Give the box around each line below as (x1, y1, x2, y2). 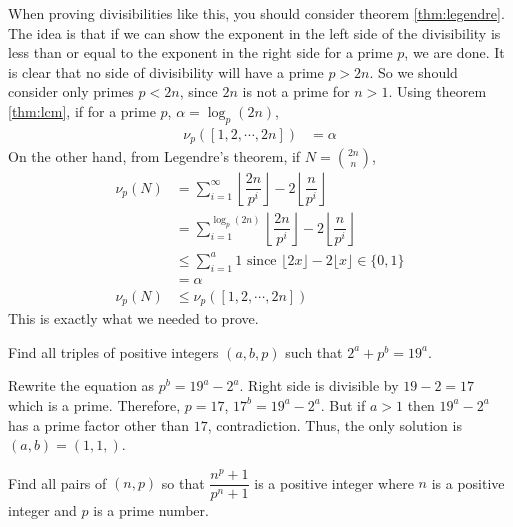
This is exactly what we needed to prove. (8, 308, 259, 329)
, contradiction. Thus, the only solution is (207, 414, 462, 435)
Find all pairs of (8, 472, 107, 493)
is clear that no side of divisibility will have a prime (8, 61, 324, 82)
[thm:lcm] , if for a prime (8, 100, 156, 121)
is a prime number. (93, 499, 209, 520)
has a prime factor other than (8, 414, 190, 435)
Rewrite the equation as (8, 375, 155, 396)
